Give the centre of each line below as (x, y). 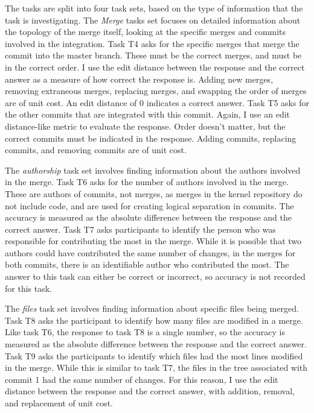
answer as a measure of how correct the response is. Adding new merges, (139, 79)
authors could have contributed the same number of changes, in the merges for (150, 252)
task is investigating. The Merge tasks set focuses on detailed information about (153, 20)
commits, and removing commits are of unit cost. (96, 150)
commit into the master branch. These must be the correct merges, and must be (153, 55)
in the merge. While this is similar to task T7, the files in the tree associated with (156, 367)
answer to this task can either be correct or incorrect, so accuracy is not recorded (155, 276)
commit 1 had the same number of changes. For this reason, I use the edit (142, 379)
